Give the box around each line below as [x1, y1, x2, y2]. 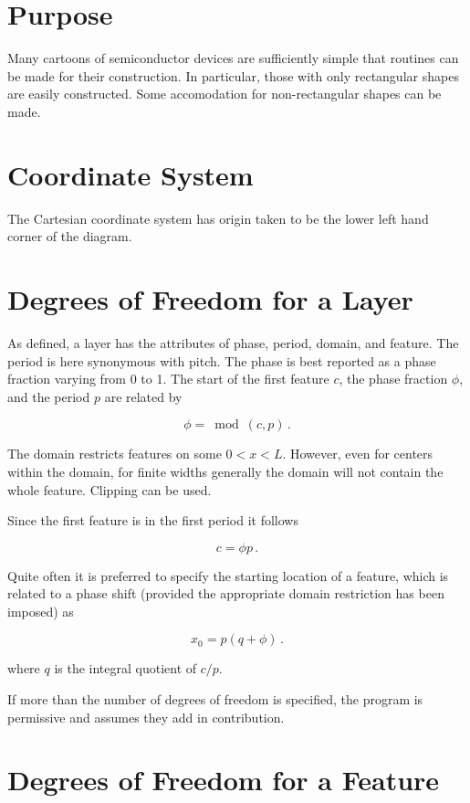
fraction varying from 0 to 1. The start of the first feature [7, 369, 329, 388]
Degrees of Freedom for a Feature [7, 761, 440, 798]
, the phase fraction [339, 369, 448, 388]
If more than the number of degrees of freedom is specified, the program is [7, 690, 423, 709]
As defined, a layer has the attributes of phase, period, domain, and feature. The [7, 333, 459, 352]
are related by [104, 386, 183, 406]
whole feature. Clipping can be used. [7, 480, 212, 499]
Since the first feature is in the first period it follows [7, 511, 298, 530]
